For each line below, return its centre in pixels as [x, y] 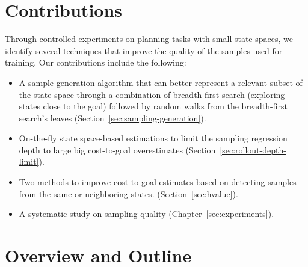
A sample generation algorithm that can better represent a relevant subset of [161, 82]
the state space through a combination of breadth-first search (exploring [152, 94]
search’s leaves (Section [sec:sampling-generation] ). [112, 118]
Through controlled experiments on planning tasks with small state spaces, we [149, 39]
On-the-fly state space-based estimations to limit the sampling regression [153, 138]
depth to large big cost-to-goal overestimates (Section [117, 149]
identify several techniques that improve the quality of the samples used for [144, 50]
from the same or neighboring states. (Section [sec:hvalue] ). [128, 193]
